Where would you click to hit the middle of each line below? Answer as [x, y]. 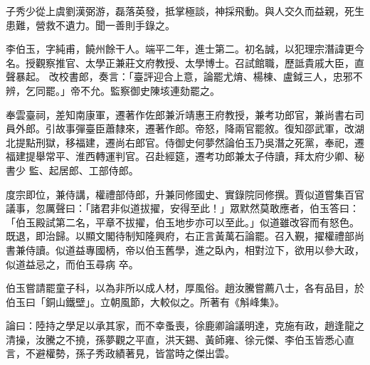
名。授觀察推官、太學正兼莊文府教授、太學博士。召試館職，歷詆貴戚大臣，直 [185, 62]
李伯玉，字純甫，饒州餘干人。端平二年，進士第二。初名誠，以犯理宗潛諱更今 [185, 49]
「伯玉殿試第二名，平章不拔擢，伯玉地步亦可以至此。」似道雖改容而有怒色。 [183, 222]
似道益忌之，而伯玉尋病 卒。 [72, 264]
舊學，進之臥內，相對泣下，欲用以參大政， [264, 249]
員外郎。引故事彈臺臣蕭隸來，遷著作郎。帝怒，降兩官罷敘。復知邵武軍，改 [180, 128]
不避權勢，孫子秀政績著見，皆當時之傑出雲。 [130, 353]
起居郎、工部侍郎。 [94, 170]
